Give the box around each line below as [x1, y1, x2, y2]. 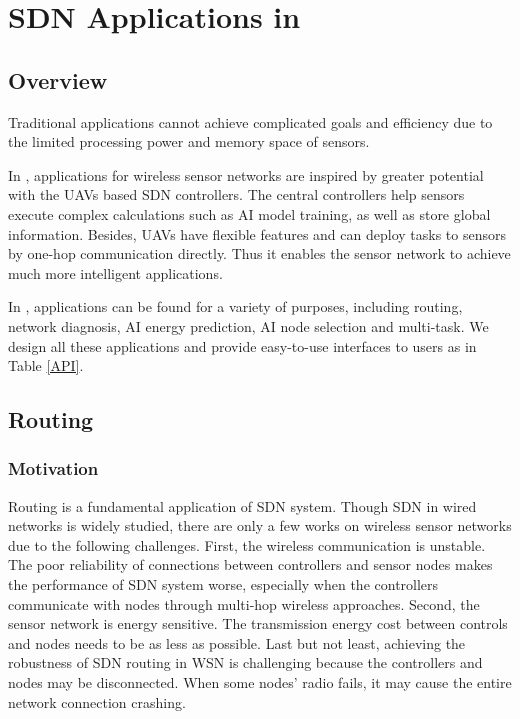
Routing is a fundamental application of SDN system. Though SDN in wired [8, 495, 477, 516]
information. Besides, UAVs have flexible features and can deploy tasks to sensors [8, 223, 506, 244]
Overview [8, 64, 108, 95]
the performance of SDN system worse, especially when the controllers [8, 574, 439, 595]
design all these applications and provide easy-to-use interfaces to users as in [8, 335, 477, 356]
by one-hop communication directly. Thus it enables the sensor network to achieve [8, 243, 511, 264]
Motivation [8, 456, 99, 481]
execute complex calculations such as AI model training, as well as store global [8, 203, 491, 224]
